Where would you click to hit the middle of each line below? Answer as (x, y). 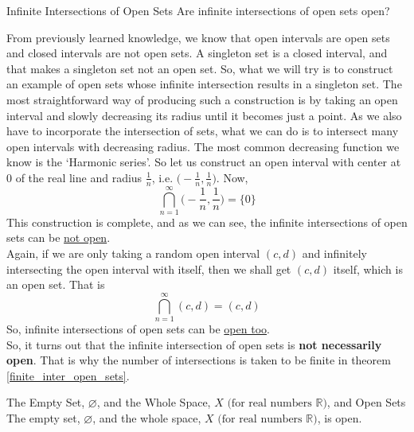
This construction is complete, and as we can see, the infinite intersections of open (207, 222)
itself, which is (368, 269)
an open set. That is (56, 284)
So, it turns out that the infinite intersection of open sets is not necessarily (194, 344)
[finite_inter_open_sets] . (68, 375)
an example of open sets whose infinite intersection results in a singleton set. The (204, 84)
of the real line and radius (79, 177)
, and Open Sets (366, 402)
